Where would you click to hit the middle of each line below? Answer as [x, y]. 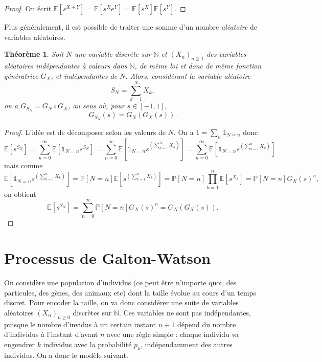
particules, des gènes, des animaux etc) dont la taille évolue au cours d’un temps [130, 292]
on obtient [20, 194]
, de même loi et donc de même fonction [198, 65]
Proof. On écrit [28, 8]
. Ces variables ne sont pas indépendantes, [185, 312]
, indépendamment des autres [187, 344]
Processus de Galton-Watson [108, 258]
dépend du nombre [206, 324]
